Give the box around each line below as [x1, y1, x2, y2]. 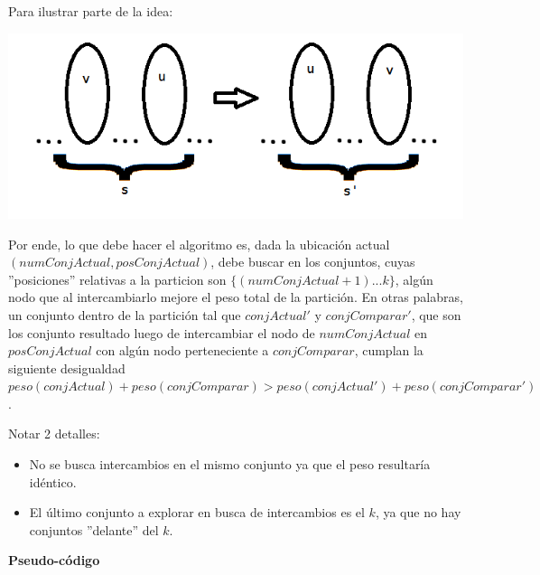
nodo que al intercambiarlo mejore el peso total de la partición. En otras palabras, [8, 287, 463, 306]
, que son [411, 305, 461, 324]
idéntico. [29, 472, 77, 491]
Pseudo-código [8, 551, 100, 570]
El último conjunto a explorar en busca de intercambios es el [29, 503, 365, 522]
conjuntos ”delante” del [29, 520, 159, 539]
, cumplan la [354, 341, 424, 360]
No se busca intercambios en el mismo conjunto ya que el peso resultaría [29, 455, 431, 474]
